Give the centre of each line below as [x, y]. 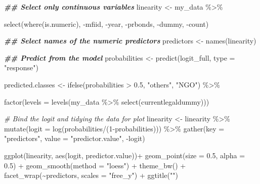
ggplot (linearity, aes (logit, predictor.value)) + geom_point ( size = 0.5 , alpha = [125, 155]
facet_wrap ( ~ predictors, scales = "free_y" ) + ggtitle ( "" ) [91, 175]
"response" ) [21, 67]
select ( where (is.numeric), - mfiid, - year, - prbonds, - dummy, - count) [106, 24]
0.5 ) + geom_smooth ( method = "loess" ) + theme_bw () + [95, 165]
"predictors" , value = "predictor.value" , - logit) [75, 138]
